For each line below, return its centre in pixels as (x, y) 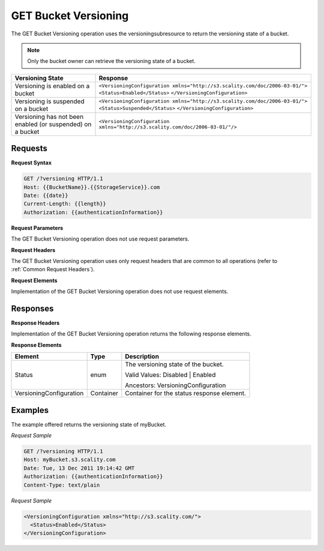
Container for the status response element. (185, 393)
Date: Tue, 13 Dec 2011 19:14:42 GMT (79, 468)
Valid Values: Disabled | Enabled (170, 375)
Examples (30, 410)
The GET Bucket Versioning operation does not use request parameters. (100, 239)
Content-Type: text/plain (62, 485)
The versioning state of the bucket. (175, 364)
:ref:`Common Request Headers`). (53, 269)
